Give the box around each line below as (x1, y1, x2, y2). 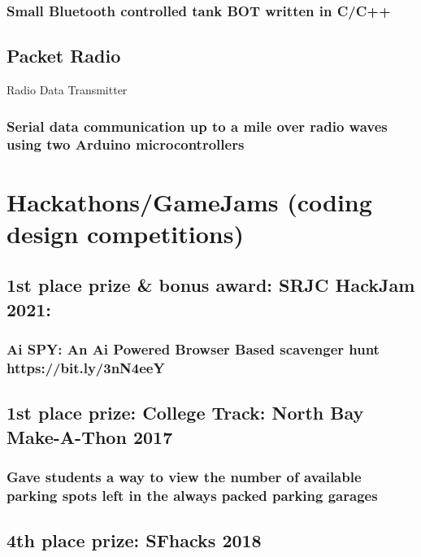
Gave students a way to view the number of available (7, 467, 362, 486)
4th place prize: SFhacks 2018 (7, 528, 262, 553)
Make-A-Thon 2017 (7, 424, 173, 449)
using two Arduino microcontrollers (7, 134, 245, 154)
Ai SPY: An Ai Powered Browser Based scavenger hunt (7, 339, 380, 359)
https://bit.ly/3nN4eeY (7, 357, 165, 377)
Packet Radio (7, 43, 121, 68)
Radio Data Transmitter (7, 81, 128, 98)
